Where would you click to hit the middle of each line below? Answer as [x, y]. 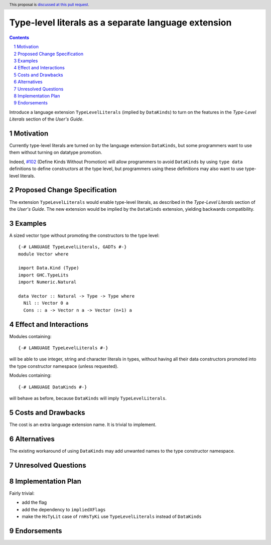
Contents [19, 37]
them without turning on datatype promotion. [56, 153]
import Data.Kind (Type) [49, 268]
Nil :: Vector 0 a [46, 303]
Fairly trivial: [22, 493]
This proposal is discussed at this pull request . [49, 5]
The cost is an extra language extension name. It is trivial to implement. [83, 425]
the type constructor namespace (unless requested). [64, 366]
